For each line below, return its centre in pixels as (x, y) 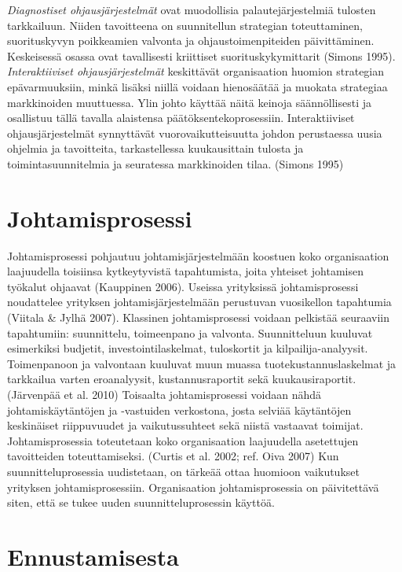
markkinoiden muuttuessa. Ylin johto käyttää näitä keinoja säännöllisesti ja (190, 102)
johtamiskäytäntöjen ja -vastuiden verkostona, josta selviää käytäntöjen (179, 410)
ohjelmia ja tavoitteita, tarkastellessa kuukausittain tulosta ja (155, 148)
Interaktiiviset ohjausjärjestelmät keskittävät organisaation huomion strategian (196, 71)
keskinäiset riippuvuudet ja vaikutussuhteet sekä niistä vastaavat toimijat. (185, 425)
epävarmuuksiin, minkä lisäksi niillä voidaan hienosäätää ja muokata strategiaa (197, 86)
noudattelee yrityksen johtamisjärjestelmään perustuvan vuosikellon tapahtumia (199, 302)
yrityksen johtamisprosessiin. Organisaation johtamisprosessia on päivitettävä (193, 487)
